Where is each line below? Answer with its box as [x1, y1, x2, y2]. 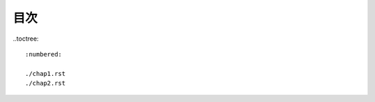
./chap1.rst [25, 70, 66, 77]
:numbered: [25, 50, 62, 58]
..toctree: [12, 34, 39, 43]
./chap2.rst [25, 79, 66, 88]
